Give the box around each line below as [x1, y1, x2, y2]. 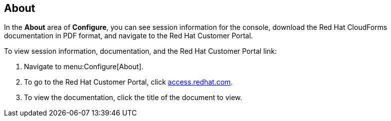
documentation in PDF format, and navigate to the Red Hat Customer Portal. [4, 31, 253, 40]
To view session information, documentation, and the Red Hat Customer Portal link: [4, 47, 277, 56]
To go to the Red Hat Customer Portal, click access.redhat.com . [24, 78, 233, 87]
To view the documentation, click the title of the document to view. [24, 93, 242, 102]
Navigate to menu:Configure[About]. [24, 62, 144, 71]
